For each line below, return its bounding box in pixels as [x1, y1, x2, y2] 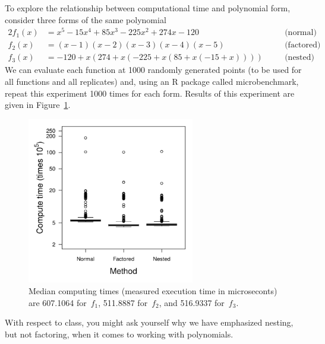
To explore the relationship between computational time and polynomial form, [5, 2, 291, 14]
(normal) [285, 28, 317, 37]
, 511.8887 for [98, 296, 148, 308]
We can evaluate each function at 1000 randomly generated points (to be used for [5, 63, 302, 76]
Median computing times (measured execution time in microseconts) [29, 284, 277, 297]
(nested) [285, 53, 315, 62]
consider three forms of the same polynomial [5, 13, 166, 26]
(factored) [285, 41, 321, 50]
